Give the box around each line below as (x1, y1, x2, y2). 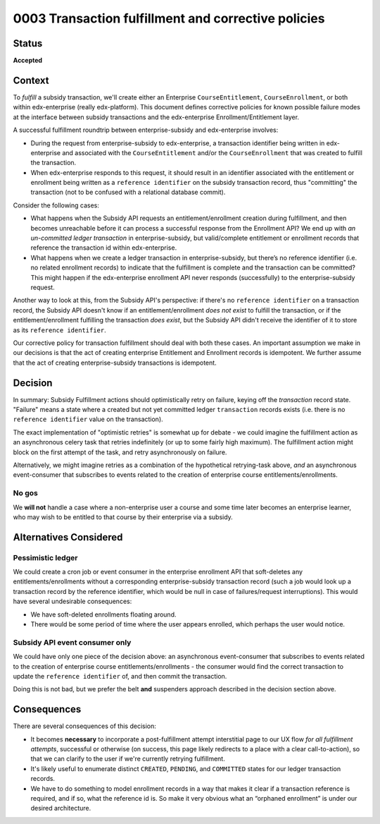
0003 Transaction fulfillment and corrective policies (13, 11, 325, 26)
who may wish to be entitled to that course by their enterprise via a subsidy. (13, 512, 234, 521)
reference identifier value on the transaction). (13, 415, 163, 423)
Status (13, 37, 43, 49)
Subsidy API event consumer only (13, 637, 132, 647)
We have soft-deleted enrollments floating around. (30, 610, 177, 619)
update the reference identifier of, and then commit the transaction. (13, 672, 227, 680)
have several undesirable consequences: (13, 597, 132, 606)
